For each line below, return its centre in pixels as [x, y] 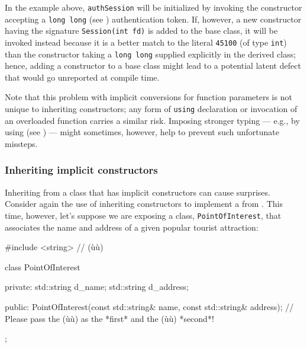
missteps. [21, 143]
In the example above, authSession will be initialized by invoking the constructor [153, 7]
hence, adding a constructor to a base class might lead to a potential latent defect [153, 66]
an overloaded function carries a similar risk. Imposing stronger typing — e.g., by [152, 120]
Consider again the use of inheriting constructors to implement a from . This [144, 204]
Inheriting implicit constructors [81, 170]
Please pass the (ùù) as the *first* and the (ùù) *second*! [109, 318]
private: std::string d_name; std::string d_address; [97, 287]
